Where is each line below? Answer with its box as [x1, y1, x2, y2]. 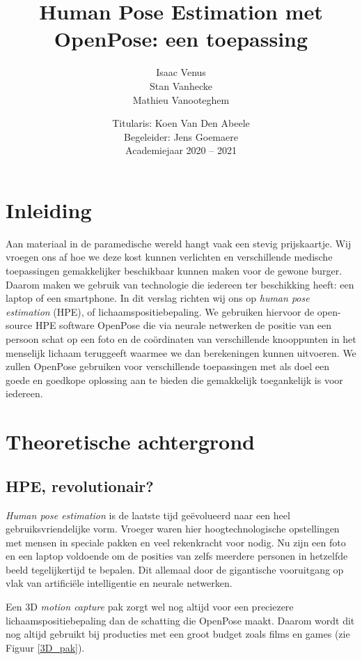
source [6, 318, 33, 332]
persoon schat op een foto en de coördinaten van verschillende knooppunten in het [6, 331, 356, 346]
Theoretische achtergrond [6, 427, 255, 456]
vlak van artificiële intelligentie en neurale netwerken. [6, 576, 233, 590]
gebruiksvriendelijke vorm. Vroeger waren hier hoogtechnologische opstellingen [6, 521, 340, 536]
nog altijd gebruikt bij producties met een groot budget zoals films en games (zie [6, 627, 350, 641]
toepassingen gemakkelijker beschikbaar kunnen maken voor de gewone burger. [6, 263, 343, 277]
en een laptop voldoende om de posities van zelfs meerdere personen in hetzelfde [6, 548, 348, 563]
